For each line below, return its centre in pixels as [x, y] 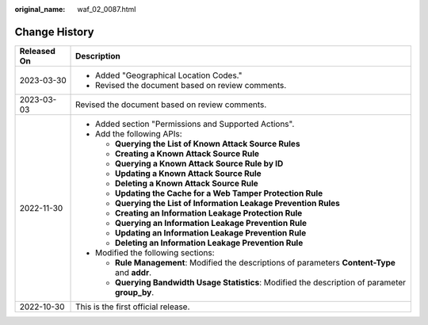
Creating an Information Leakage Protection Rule [209, 212]
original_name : [40, 9]
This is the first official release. [133, 307]
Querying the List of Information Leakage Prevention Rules [228, 203]
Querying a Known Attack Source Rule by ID [199, 163]
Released [37, 51]
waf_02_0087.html [107, 9]
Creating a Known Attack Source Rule [187, 153]
